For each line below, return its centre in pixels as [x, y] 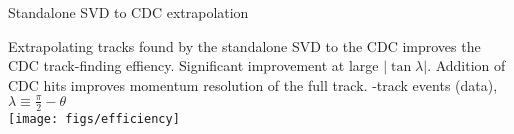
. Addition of [466, 65]
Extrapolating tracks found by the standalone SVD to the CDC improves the [244, 45]
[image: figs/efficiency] [94, 118]
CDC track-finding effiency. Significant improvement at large [193, 65]
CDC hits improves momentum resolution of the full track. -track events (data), [253, 84]
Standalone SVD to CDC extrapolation [128, 12]
